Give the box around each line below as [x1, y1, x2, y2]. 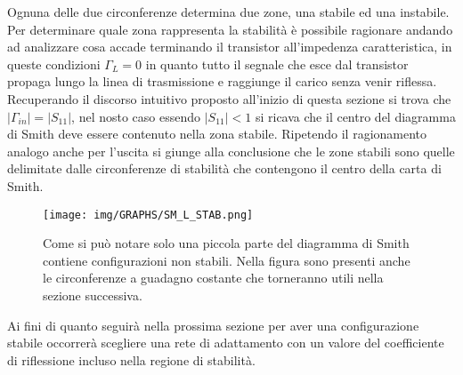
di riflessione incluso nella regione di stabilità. [7, 350, 256, 369]
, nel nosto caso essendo [71, 107, 201, 125]
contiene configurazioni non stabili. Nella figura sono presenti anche [43, 251, 410, 269]
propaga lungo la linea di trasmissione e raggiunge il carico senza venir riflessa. [7, 72, 437, 91]
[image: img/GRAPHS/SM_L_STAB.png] [43, 208, 254, 221]
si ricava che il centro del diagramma [255, 107, 456, 125]
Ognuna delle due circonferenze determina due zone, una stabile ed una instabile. [7, 3, 450, 20]
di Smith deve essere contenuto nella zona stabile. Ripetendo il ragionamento [7, 124, 427, 143]
